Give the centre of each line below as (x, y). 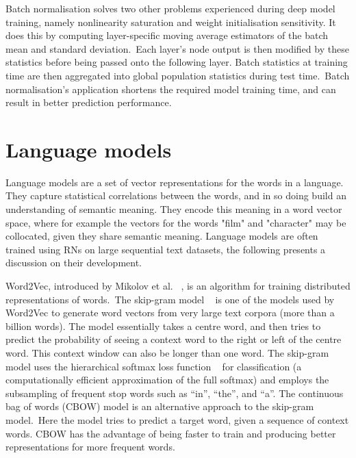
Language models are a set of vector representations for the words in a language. (175, 182)
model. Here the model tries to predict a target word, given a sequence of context (177, 419)
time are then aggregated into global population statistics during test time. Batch (178, 75)
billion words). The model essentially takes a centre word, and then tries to (163, 326)
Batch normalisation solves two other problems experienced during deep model (170, 8)
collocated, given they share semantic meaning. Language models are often (162, 236)
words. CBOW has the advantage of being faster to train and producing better (171, 433)
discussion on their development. (74, 263)
